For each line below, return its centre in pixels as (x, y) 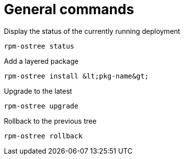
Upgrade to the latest (38, 91)
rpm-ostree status (39, 46)
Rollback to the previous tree (50, 121)
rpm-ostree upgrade (41, 106)
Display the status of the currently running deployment (92, 31)
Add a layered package (41, 61)
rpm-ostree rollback (43, 136)
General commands (69, 9)
